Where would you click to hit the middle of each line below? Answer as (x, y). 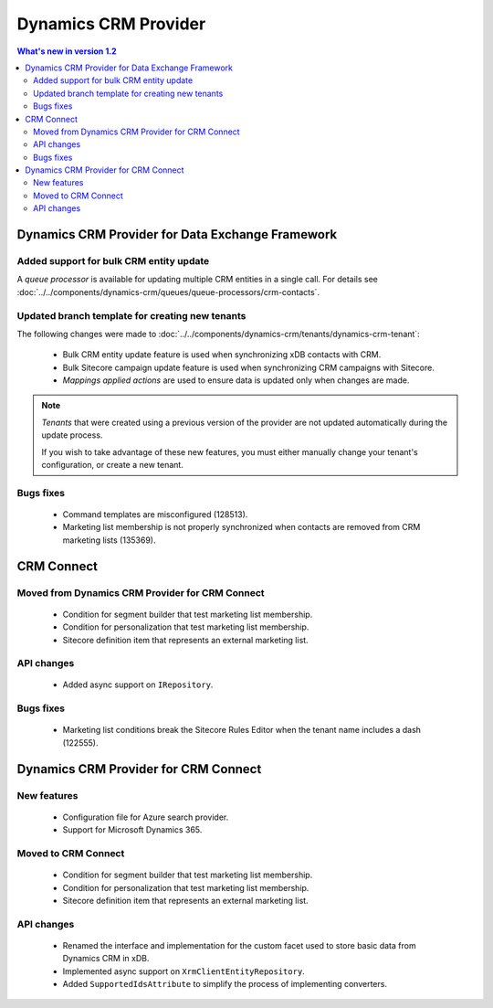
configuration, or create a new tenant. (113, 465)
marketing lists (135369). (109, 540)
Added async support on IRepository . (138, 684)
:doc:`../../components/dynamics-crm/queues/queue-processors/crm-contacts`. (168, 292)
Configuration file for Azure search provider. (146, 817)
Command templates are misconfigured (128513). (155, 515)
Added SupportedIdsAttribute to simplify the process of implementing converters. (225, 984)
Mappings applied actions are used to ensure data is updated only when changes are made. (236, 380)
